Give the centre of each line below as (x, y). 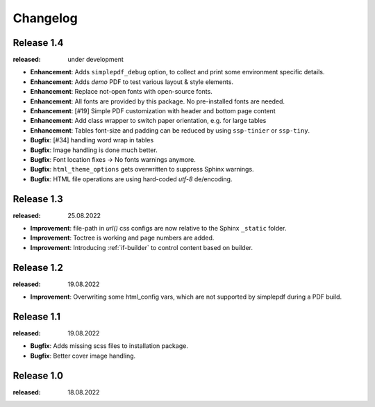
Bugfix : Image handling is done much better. (94, 150)
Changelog (45, 18)
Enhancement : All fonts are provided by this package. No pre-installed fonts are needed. (157, 101)
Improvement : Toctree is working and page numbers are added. (122, 238)
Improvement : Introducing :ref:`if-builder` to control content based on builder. (142, 247)
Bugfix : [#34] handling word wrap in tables (92, 140)
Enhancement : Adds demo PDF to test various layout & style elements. (132, 82)
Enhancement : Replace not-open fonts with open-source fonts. (122, 92)
